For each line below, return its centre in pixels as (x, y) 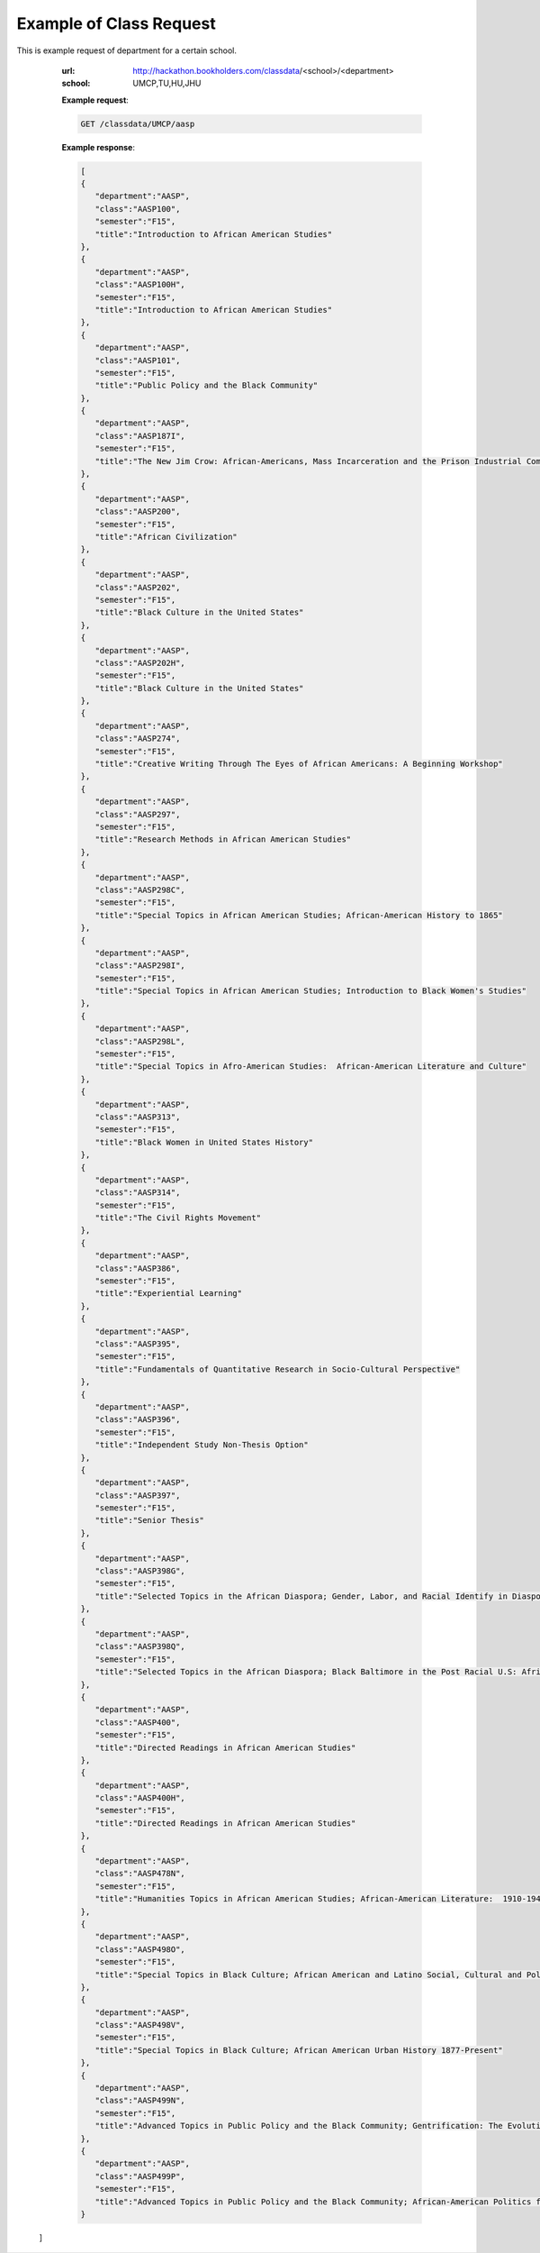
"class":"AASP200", (138, 512)
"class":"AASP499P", (140, 2176)
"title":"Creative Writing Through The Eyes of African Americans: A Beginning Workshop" (299, 764)
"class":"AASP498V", (140, 2025)
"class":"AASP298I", (140, 966)
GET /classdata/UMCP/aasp (138, 123)
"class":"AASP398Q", (140, 1646)
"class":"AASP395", (138, 1344)
